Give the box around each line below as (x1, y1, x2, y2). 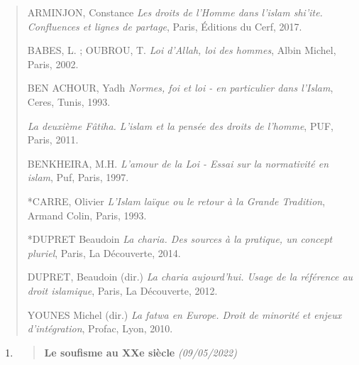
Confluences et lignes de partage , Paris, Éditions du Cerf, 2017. (27, 18, 302, 33)
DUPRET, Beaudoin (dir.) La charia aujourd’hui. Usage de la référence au (27, 269, 353, 284)
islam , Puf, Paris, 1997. (27, 170, 129, 185)
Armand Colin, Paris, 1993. (27, 207, 147, 222)
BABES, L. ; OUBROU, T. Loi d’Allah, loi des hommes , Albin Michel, (27, 43, 336, 58)
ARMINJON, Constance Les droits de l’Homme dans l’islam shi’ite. (27, 5, 323, 19)
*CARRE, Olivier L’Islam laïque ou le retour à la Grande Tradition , (27, 193, 326, 208)
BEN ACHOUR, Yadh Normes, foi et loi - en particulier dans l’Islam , (27, 80, 333, 95)
